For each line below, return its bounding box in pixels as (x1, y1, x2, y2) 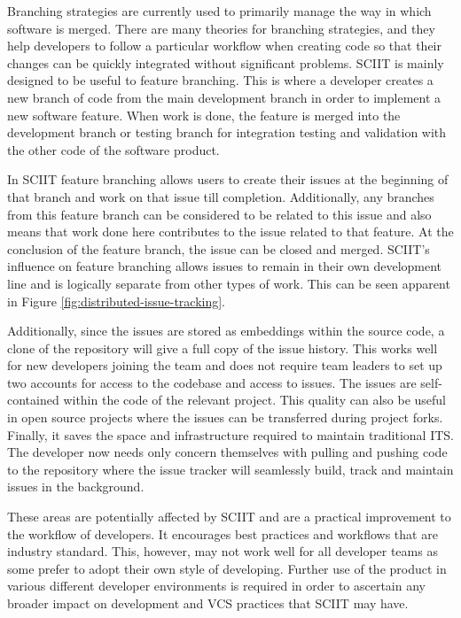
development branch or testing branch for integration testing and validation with (7, 123, 447, 142)
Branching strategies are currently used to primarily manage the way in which (7, 2, 432, 19)
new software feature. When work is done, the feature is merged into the (7, 105, 401, 124)
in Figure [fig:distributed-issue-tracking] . (7, 291, 226, 310)
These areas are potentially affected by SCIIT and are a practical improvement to (7, 507, 451, 526)
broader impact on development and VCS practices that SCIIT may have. (7, 594, 409, 612)
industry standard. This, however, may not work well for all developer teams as (7, 542, 438, 560)
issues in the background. (7, 477, 145, 496)
